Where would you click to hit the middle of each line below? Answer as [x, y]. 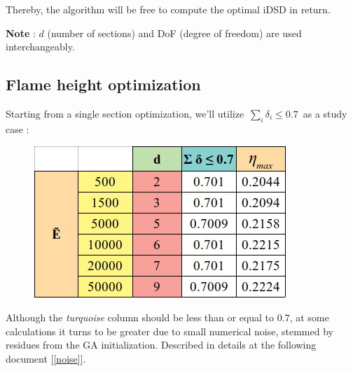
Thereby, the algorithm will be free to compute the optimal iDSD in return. [168, 9]
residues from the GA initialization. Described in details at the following [161, 345]
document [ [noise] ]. [46, 358]
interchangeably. [40, 47]
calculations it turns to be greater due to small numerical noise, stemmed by [169, 331]
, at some [309, 317]
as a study [325, 113]
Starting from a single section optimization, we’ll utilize [125, 113]
